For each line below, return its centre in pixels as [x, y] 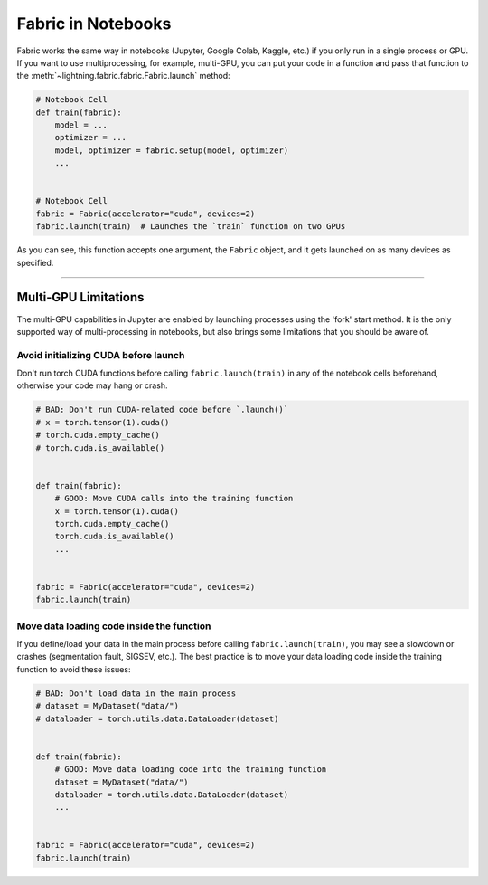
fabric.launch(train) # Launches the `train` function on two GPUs [191, 227]
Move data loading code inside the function [114, 626]
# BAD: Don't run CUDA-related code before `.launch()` [162, 410]
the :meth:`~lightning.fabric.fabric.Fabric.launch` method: [123, 76]
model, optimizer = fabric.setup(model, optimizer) [172, 150]
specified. [35, 262]
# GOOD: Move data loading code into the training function [191, 770]
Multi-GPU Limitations [80, 297]
